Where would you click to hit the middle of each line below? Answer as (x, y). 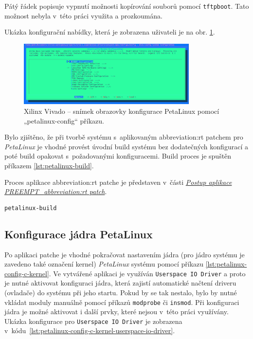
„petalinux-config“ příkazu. (64, 120)
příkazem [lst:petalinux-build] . (49, 165)
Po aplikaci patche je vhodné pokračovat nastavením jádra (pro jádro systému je (125, 254)
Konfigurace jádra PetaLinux (79, 234)
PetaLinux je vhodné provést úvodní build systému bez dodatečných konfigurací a (126, 146)
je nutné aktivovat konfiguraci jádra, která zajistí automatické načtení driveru (120, 283)
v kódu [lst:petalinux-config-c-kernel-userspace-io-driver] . (90, 330)
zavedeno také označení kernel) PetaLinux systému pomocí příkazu (104, 264)
